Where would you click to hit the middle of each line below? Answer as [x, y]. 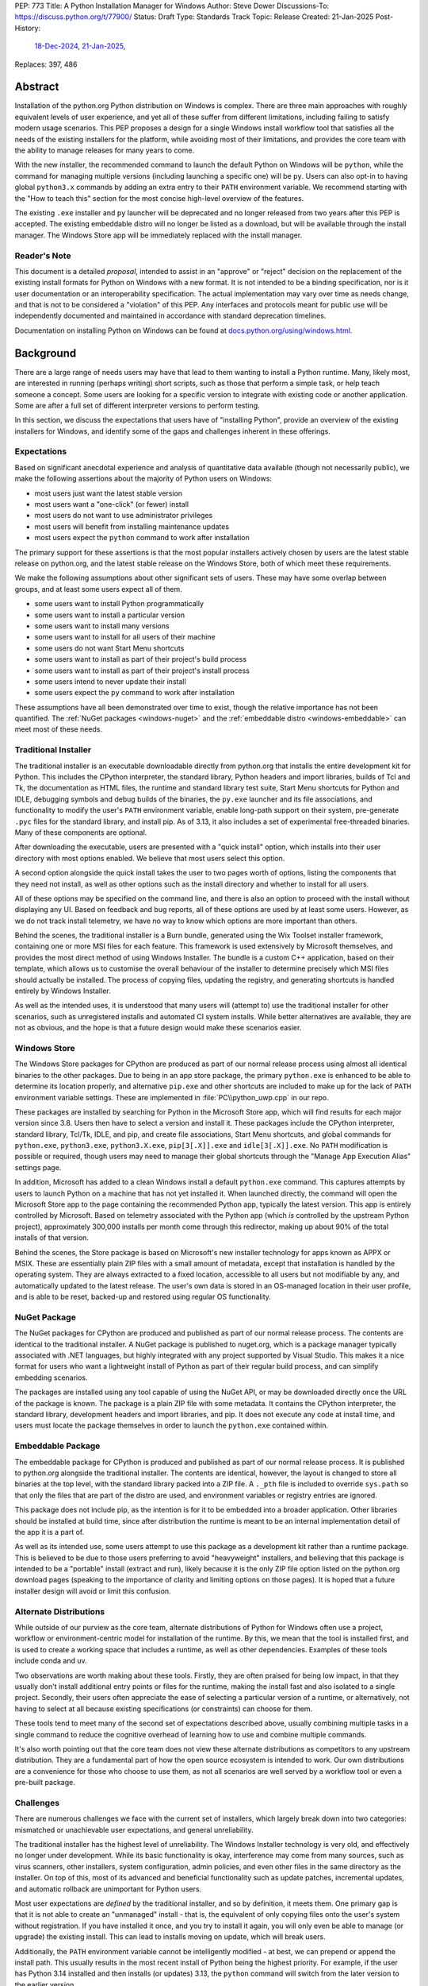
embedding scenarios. [51, 1377]
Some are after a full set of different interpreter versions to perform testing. [138, 405]
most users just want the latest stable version [108, 493]
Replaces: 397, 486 [46, 64]
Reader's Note [43, 256]
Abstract [37, 87]
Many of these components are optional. [81, 832]
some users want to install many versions [102, 626]
